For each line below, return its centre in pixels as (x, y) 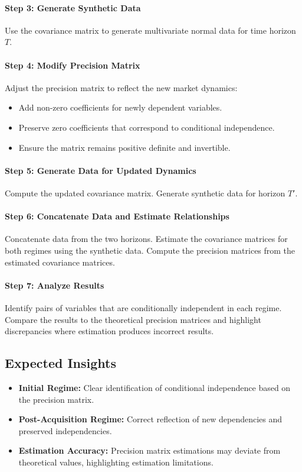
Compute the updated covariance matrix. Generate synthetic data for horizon (145, 193)
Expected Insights (60, 363)
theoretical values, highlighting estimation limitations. (116, 462)
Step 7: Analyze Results (55, 285)
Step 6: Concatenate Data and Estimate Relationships (117, 216)
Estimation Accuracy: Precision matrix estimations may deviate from (150, 450)
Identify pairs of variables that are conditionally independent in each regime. (143, 307)
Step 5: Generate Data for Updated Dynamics (101, 170)
